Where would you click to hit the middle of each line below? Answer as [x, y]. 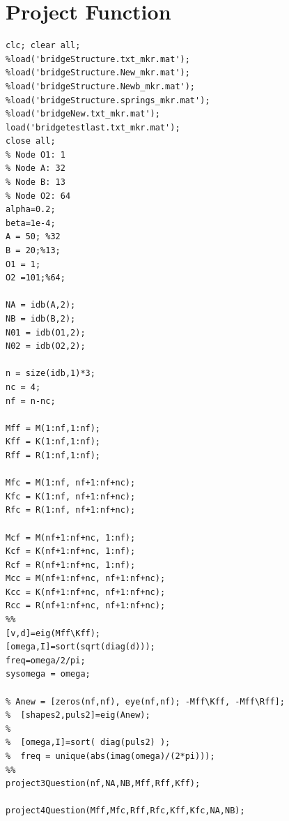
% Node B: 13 [36, 182]
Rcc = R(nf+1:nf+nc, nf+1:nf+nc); [86, 606]
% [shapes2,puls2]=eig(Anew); [78, 715]
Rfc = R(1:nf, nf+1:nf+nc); [71, 510]
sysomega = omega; [48, 674]
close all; [31, 141]
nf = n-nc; [31, 401]
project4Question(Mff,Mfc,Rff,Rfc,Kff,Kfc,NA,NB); [125, 811]
